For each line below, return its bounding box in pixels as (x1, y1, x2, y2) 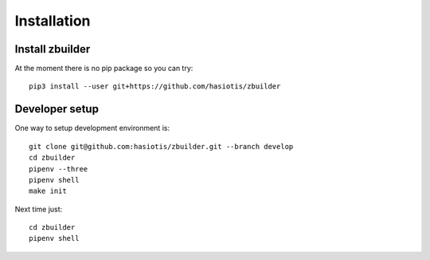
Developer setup (14, 102, 100, 116)
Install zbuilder (14, 42, 91, 56)
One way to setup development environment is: (14, 124, 170, 133)
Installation (14, 12, 91, 30)
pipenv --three (29, 164, 88, 173)
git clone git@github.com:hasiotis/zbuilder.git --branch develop (29, 142, 294, 151)
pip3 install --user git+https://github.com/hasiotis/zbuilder (29, 82, 281, 91)
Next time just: (14, 204, 63, 214)
